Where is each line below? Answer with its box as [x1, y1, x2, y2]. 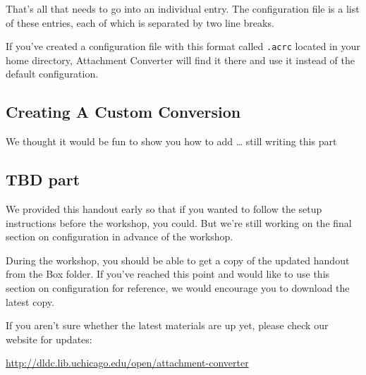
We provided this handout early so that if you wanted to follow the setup [6, 202, 322, 216]
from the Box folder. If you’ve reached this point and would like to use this [6, 266, 330, 281]
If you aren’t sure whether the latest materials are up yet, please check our [6, 318, 329, 333]
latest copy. [6, 294, 54, 309]
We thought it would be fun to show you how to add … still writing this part [6, 134, 337, 149]
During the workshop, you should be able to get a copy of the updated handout [6, 252, 350, 267]
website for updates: [6, 331, 92, 346]
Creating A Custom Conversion [6, 101, 241, 123]
